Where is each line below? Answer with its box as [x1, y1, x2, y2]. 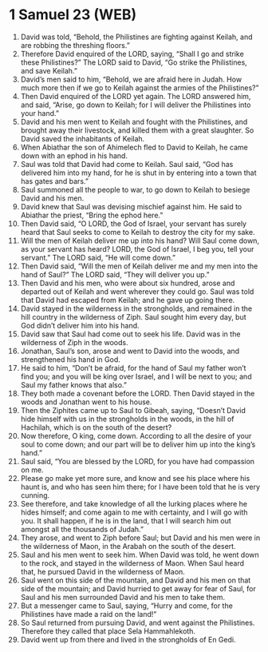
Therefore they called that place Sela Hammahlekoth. [20, 626, 196, 636]
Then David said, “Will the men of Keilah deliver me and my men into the [20, 261, 258, 271]
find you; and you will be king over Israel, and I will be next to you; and [20, 372, 252, 381]
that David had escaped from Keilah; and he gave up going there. [20, 295, 235, 304]
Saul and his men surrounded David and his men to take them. [20, 592, 226, 602]
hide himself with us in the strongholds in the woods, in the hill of [20, 414, 235, 423]
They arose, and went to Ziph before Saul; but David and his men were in [20, 533, 261, 543]
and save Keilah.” [20, 66, 78, 75]
